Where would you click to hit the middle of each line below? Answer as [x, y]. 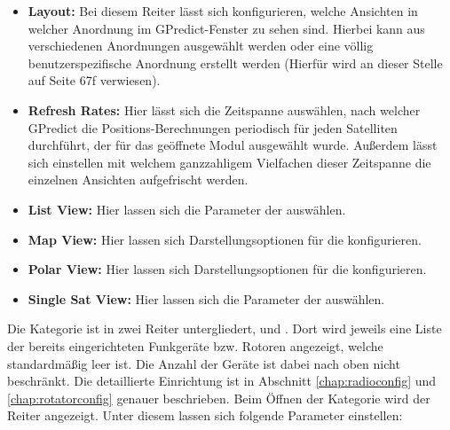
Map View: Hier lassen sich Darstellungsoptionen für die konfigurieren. [225, 239]
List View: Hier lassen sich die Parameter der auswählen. [187, 209]
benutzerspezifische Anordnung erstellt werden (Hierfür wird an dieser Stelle [235, 63]
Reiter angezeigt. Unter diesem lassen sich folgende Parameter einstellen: [205, 415]
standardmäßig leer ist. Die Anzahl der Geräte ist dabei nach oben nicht [204, 363]
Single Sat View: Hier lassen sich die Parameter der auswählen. [206, 298]
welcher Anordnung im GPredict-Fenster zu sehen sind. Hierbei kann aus [226, 28]
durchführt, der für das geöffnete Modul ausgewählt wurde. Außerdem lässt [233, 145]
